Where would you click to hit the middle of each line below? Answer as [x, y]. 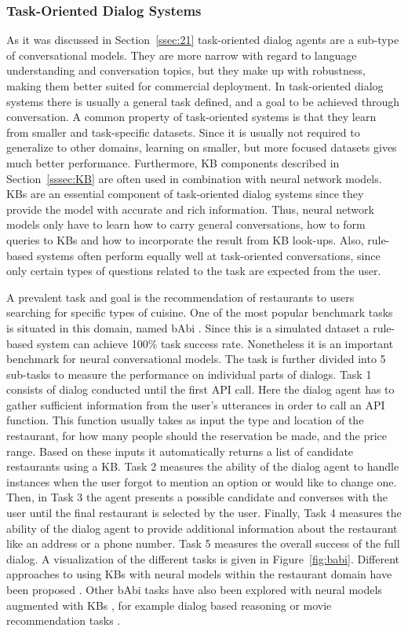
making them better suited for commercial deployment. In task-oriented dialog [195, 86]
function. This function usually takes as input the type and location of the [185, 420]
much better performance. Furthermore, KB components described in [173, 162]
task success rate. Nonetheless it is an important [277, 343]
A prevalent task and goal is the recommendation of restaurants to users [180, 297]
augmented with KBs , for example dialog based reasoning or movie [169, 605]
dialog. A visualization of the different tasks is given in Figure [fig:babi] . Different [203, 558]
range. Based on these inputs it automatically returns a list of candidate [180, 451]
